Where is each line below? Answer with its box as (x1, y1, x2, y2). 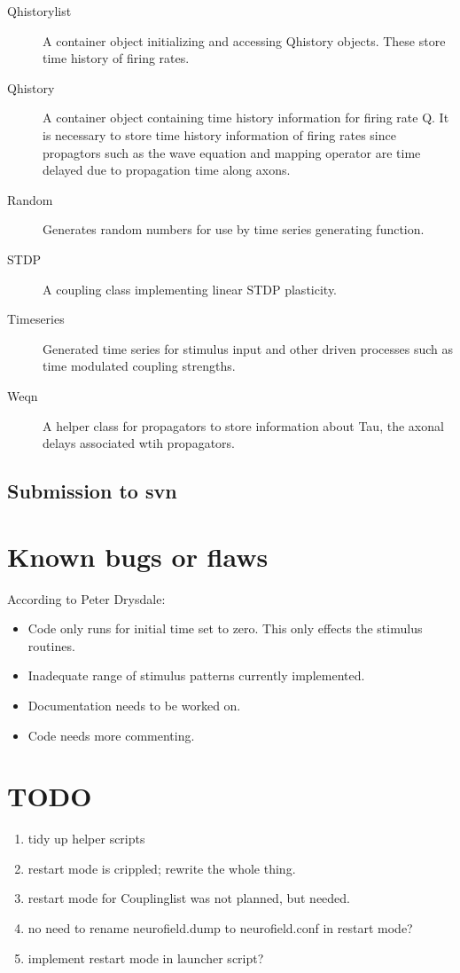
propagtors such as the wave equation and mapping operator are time (43, 143, 421, 161)
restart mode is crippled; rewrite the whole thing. (27, 859, 296, 877)
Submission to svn (7, 477, 177, 505)
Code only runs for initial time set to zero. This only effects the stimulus (27, 619, 423, 638)
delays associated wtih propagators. (43, 434, 235, 452)
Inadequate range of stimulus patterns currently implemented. (27, 666, 365, 685)
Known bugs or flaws (7, 538, 269, 574)
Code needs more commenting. (27, 726, 195, 744)
